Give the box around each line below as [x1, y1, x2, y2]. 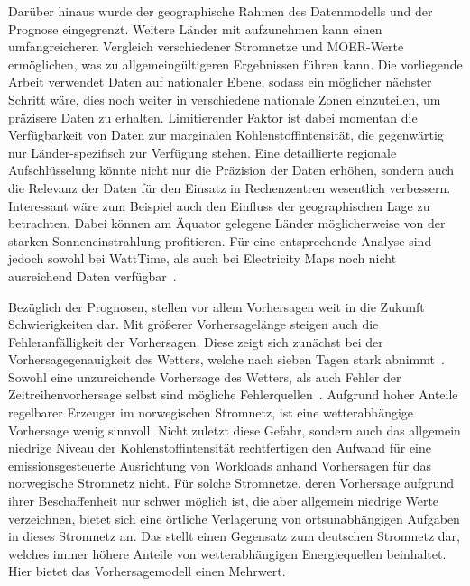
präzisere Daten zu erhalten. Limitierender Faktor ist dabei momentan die [8, 107, 418, 126]
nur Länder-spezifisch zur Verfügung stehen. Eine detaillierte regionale [8, 142, 397, 161]
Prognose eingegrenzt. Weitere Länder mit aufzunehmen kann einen [8, 19, 382, 38]
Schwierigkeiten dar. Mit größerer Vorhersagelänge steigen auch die [8, 315, 379, 334]
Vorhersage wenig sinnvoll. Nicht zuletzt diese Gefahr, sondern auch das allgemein [8, 420, 461, 439]
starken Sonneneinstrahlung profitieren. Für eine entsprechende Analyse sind [8, 231, 432, 250]
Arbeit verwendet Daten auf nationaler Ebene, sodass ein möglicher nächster [8, 72, 432, 91]
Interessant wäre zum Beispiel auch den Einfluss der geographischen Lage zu [8, 196, 430, 215]
